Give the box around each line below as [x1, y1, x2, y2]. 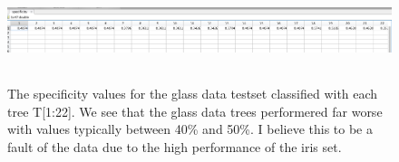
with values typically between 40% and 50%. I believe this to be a [7, 119, 374, 138]
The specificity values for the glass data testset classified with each [7, 83, 378, 102]
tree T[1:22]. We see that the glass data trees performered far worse [7, 101, 383, 120]
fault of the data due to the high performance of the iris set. [7, 137, 342, 156]
